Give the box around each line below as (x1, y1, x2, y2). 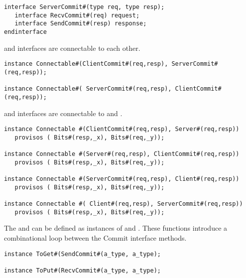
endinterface (4, 28, 47, 35)
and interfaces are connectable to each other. (4, 42, 140, 53)
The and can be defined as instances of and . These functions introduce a (4, 223, 228, 233)
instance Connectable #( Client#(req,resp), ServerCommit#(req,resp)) (4, 200, 243, 207)
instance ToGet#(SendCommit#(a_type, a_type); (4, 250, 161, 258)
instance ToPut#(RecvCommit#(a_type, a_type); (4, 267, 161, 274)
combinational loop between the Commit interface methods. (4, 232, 187, 243)
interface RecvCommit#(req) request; (14, 11, 140, 19)
